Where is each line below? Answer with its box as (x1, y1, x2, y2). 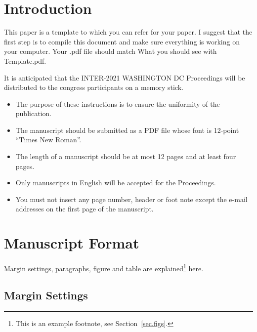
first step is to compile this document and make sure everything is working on (4, 36, 240, 46)
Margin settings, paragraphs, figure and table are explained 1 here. (4, 262, 204, 273)
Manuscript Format (4, 233, 139, 253)
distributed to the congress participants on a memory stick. (4, 82, 183, 92)
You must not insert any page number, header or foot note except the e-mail (15, 194, 248, 204)
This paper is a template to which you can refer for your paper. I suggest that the (4, 27, 253, 37)
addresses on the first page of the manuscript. (15, 204, 154, 214)
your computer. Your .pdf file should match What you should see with (4, 46, 217, 56)
